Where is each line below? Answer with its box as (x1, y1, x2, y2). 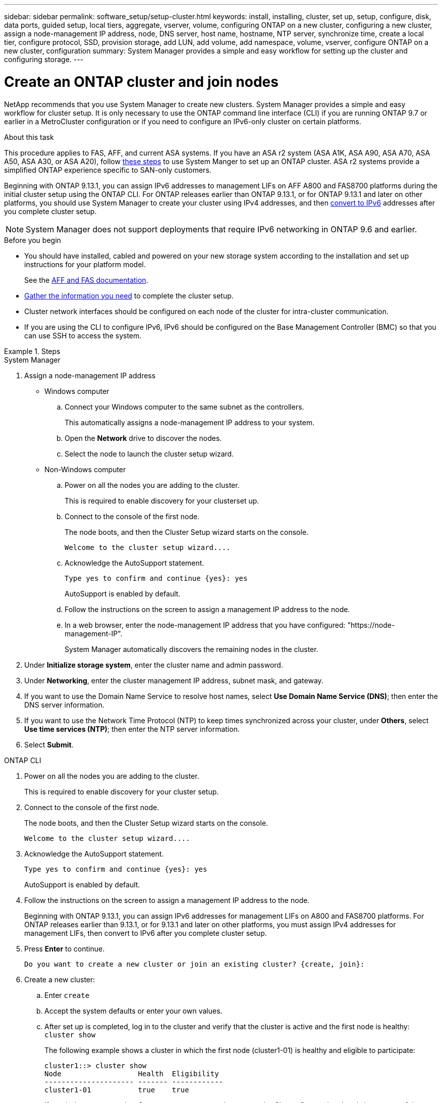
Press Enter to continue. (24, 944, 105, 953)
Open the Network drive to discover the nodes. (65, 433, 222, 442)
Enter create (44, 990, 90, 999)
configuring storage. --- (4, 55, 84, 64)
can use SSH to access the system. (24, 331, 142, 340)
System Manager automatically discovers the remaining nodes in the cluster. (65, 644, 318, 654)
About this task (4, 132, 54, 141)
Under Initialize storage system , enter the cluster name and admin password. (24, 660, 283, 669)
